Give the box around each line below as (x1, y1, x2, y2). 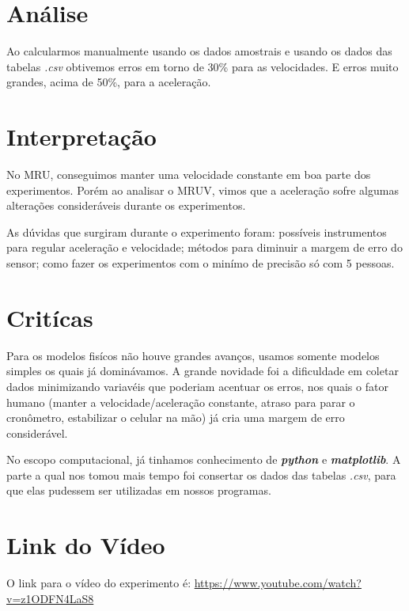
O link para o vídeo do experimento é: (6, 575, 191, 591)
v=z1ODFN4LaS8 (6, 590, 94, 606)
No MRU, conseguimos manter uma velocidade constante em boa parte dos (6, 166, 371, 183)
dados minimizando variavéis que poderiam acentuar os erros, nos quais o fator (6, 378, 388, 394)
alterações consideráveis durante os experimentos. (6, 197, 246, 214)
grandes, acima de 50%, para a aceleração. (6, 74, 211, 90)
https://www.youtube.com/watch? (194, 575, 362, 591)
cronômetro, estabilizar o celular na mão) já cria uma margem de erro (6, 409, 345, 426)
